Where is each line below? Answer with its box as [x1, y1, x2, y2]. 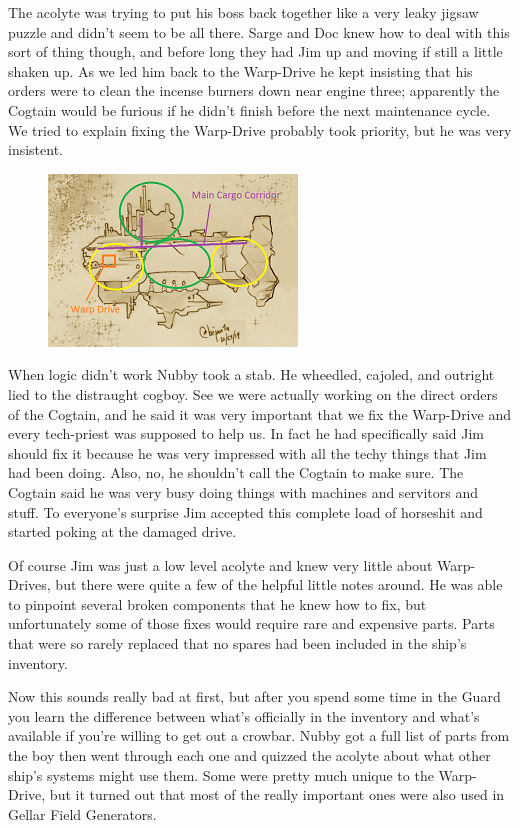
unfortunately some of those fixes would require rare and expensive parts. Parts [8, 613, 495, 634]
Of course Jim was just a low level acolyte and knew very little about [8, 554, 433, 575]
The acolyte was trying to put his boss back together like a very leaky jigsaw [8, 2, 479, 22]
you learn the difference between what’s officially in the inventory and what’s [8, 705, 480, 726]
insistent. [8, 139, 63, 160]
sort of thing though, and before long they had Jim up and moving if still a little [8, 41, 503, 62]
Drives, [8, 574, 51, 595]
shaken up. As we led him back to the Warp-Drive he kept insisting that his [8, 60, 473, 81]
